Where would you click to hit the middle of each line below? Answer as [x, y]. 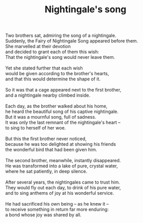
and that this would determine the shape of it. [53, 79]
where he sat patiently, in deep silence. [46, 171]
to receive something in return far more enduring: [57, 209]
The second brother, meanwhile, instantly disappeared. [63, 161]
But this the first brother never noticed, [46, 139]
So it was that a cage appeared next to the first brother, [63, 90]
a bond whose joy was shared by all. [44, 215]
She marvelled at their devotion [38, 47]
